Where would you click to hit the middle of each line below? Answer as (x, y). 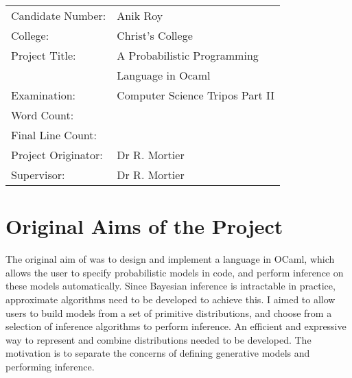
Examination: (44, 95)
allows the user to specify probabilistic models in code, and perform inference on (175, 272)
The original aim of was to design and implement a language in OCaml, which (170, 259)
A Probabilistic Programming (188, 55)
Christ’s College (155, 35)
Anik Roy (140, 15)
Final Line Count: (54, 135)
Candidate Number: (59, 15)
